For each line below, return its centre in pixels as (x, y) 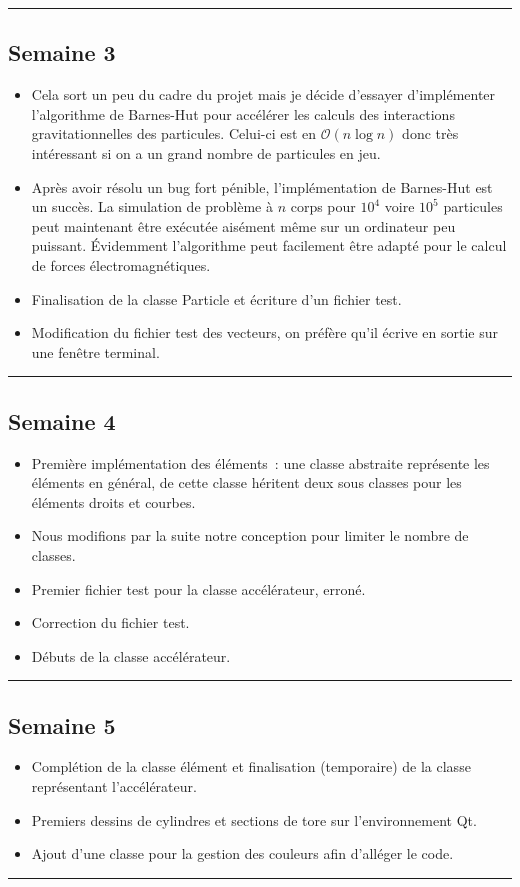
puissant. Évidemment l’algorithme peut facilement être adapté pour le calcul (269, 245)
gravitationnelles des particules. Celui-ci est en (174, 133)
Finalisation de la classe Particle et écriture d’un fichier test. (216, 298)
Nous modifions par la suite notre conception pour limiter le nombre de (250, 535)
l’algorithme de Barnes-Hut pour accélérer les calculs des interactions (243, 113)
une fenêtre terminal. (95, 351)
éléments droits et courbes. (113, 501)
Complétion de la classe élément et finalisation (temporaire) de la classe (251, 766)
